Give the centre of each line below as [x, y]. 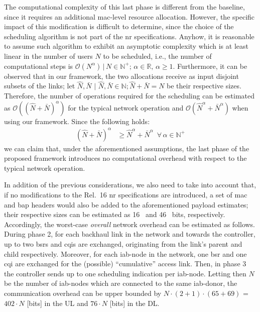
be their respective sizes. [204, 86]
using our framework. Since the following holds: [77, 121]
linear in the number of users [48, 56]
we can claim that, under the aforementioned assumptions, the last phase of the [127, 148]
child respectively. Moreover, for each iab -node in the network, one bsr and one [125, 253]
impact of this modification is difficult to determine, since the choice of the [119, 26]
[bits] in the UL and [57, 303]
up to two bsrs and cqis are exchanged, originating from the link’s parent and [123, 244]
